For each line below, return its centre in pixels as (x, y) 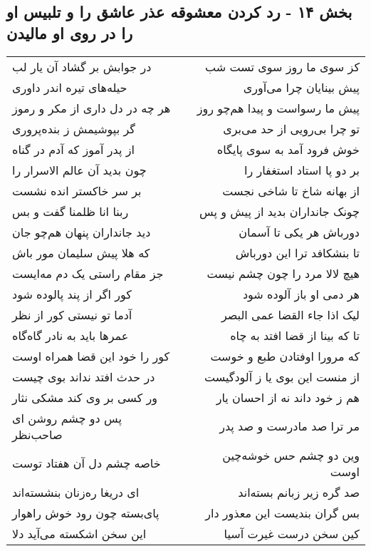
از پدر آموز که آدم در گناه (73, 149)
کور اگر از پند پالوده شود (72, 294)
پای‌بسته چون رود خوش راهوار (86, 513)
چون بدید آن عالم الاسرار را (79, 170)
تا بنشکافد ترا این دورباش (297, 252)
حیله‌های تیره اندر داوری (70, 87)
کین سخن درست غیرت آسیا (292, 533)
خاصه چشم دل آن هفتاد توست (87, 463)
